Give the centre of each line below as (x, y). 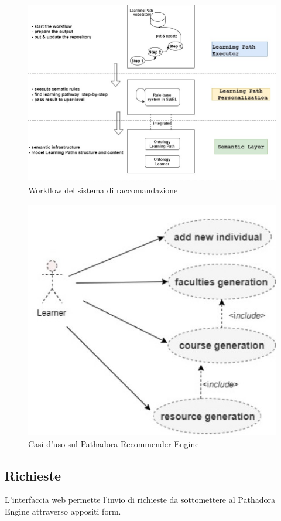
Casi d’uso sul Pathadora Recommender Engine (114, 443)
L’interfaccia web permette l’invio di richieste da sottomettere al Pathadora (140, 500)
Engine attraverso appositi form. (63, 511)
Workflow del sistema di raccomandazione (103, 190)
